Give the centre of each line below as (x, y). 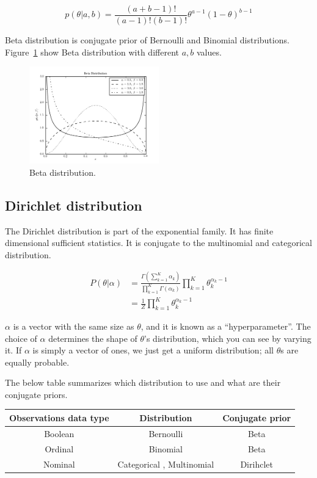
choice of (21, 338)
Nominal (59, 464)
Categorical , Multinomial (166, 464)
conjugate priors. (36, 394)
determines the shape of (93, 338)
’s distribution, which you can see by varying (228, 338)
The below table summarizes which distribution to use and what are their (143, 382)
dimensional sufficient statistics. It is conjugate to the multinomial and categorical (158, 243)
